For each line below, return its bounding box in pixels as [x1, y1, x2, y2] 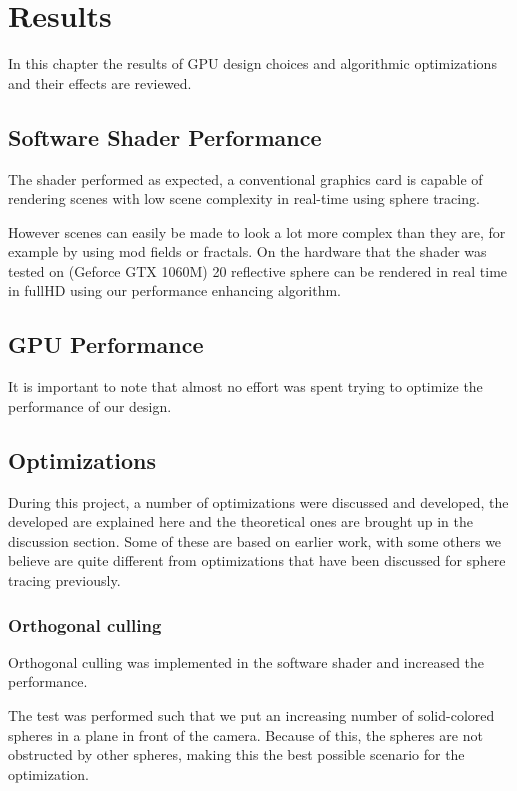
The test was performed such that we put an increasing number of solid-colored [8, 705, 495, 726]
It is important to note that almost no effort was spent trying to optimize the [8, 376, 483, 397]
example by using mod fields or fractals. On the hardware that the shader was [8, 241, 487, 262]
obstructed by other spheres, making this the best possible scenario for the [8, 744, 465, 765]
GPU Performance [8, 329, 204, 360]
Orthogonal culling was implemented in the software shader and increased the [8, 651, 485, 672]
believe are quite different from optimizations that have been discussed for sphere [8, 550, 506, 571]
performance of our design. [8, 395, 172, 416]
